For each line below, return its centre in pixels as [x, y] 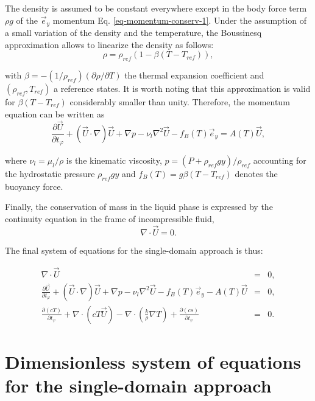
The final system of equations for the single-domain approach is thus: [134, 250]
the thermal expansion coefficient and [194, 75]
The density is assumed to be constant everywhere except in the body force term [156, 8]
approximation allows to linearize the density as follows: [109, 44]
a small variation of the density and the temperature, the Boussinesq [133, 33]
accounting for [280, 160]
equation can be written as [55, 113]
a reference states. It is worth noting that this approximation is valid [182, 89]
